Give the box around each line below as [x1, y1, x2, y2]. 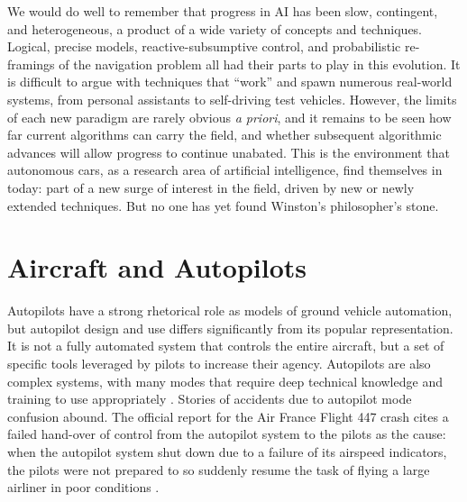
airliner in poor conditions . [7, 478, 160, 497]
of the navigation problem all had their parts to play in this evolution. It [59, 54, 461, 73]
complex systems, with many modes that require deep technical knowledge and [7, 371, 443, 390]
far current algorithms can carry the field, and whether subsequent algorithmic [7, 125, 442, 144]
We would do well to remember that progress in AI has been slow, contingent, [7, 2, 438, 20]
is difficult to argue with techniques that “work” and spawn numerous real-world [7, 72, 453, 91]
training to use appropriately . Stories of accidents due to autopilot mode [7, 389, 412, 408]
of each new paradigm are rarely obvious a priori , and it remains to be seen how [7, 107, 452, 126]
